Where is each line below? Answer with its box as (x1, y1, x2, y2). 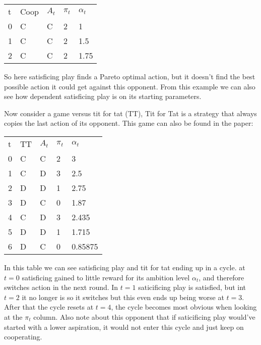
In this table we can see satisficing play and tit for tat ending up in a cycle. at (4, 262, 245, 272)
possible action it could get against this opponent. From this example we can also (4, 81, 255, 91)
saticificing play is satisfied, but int (138, 282, 246, 292)
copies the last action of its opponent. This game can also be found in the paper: (4, 118, 253, 128)
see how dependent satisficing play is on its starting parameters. (4, 91, 202, 102)
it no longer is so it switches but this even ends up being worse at (22, 291, 224, 302)
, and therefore (199, 272, 244, 282)
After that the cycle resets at (4, 302, 94, 312)
